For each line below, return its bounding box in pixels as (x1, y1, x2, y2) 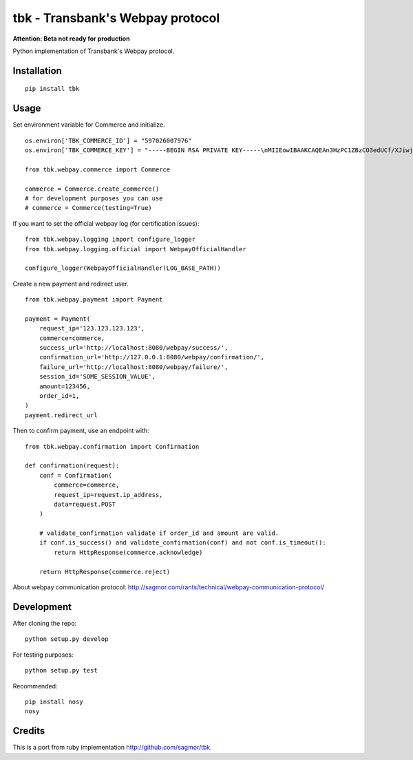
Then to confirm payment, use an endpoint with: (12, 427, 149, 435)
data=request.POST (54, 500, 116, 508)
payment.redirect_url (25, 411, 98, 419)
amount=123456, (39, 382, 91, 390)
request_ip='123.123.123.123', (39, 324, 145, 332)
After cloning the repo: (12, 619, 77, 627)
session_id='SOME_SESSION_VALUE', (39, 372, 156, 381)
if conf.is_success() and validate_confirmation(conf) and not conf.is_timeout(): (39, 539, 326, 547)
